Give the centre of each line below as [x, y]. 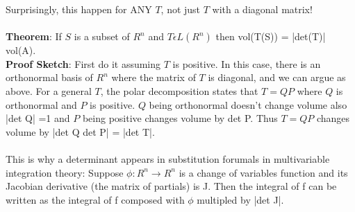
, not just [181, 9]
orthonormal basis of [49, 77]
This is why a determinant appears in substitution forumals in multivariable [168, 158]
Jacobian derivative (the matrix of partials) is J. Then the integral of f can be [171, 186]
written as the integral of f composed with [95, 199]
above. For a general [49, 90]
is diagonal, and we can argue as [277, 77]
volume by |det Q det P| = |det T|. [80, 131]
